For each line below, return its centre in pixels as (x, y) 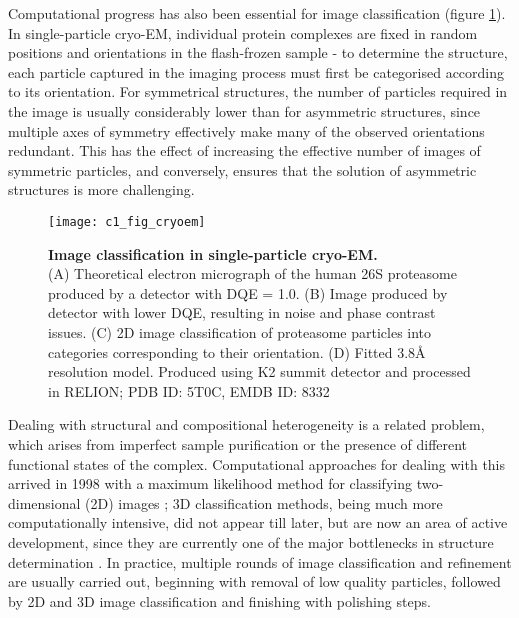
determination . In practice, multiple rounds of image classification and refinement (260, 561)
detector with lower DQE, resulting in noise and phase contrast (242, 312)
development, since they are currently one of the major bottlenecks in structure (251, 541)
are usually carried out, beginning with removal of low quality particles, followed (254, 581)
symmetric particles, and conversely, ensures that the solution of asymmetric (242, 169)
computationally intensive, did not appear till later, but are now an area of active (258, 522)
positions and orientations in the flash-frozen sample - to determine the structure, (258, 52)
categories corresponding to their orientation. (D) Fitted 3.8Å (237, 351)
